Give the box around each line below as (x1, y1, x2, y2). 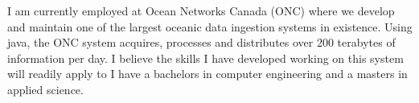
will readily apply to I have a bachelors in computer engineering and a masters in (7, 65, 408, 82)
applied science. (7, 80, 84, 97)
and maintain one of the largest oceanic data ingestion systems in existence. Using (7, 18, 413, 35)
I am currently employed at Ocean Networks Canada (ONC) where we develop (7, 2, 395, 19)
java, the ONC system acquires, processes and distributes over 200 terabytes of (7, 34, 396, 51)
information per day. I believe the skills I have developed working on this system (7, 49, 404, 66)
